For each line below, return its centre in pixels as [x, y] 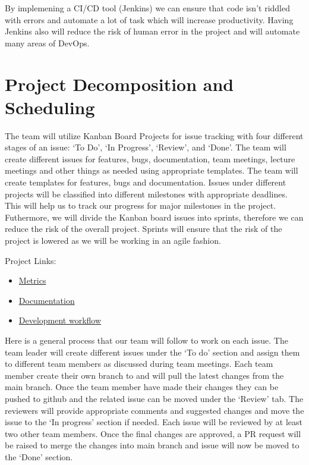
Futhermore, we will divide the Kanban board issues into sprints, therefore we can [154, 217]
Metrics [32, 280]
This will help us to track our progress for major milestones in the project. [141, 205]
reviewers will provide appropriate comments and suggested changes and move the [154, 410]
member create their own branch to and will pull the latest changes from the [144, 375]
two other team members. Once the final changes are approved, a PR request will [153, 433]
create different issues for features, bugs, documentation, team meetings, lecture [150, 158]
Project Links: [31, 260]
